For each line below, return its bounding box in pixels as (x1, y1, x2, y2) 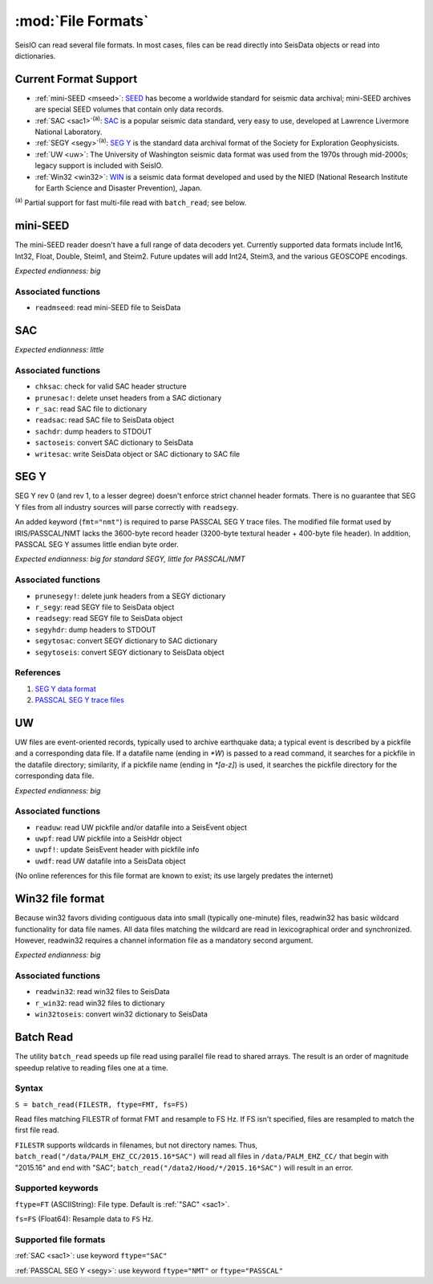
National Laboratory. (34, 127, 103, 137)
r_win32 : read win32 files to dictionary (34, 998, 165, 1008)
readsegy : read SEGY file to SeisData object (34, 613, 184, 623)
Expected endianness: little (14, 345, 104, 355)
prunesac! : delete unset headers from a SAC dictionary (34, 393, 222, 402)
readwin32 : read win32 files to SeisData (34, 987, 170, 997)
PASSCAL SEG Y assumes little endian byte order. (14, 540, 180, 549)
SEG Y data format (34, 683, 96, 694)
